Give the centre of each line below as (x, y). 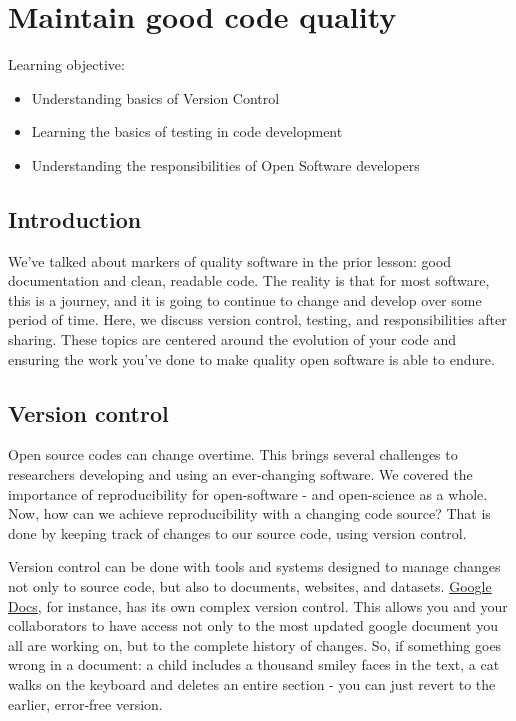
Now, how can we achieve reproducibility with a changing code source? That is (249, 513)
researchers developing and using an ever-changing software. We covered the (240, 474)
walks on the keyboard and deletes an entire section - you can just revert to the (252, 684)
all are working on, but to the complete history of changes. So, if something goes (255, 644)
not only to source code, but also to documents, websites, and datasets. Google (250, 586)
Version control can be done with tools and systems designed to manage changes (254, 566)
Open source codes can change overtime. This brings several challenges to (233, 454)
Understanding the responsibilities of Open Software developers (225, 164)
